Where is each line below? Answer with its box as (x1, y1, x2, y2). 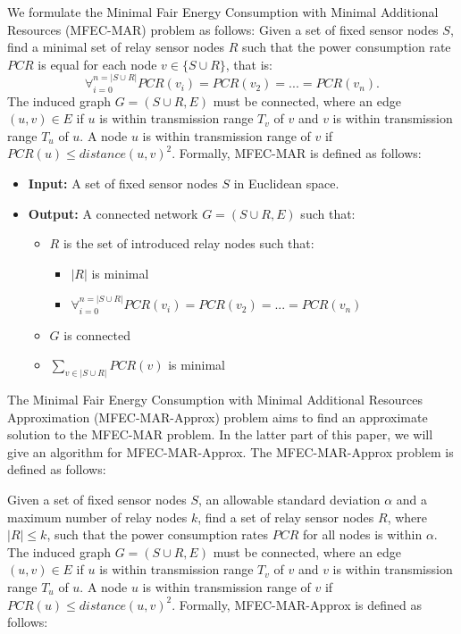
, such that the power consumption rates (46, 525, 269, 544)
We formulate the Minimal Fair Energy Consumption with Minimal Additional (7, 3, 439, 21)
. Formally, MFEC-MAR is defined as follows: (172, 144, 422, 163)
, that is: (225, 54, 272, 73)
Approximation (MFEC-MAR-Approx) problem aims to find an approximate (7, 407, 428, 426)
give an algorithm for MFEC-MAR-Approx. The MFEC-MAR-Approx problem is (7, 442, 454, 461)
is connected (63, 325, 131, 344)
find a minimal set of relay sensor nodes (7, 38, 225, 56)
